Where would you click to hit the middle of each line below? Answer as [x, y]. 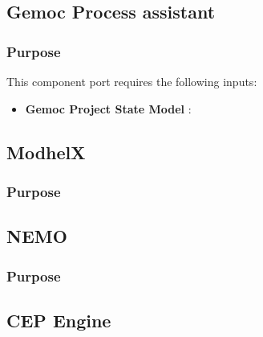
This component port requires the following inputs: [132, 81]
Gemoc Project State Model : [108, 108]
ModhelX [46, 152]
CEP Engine [59, 320]
